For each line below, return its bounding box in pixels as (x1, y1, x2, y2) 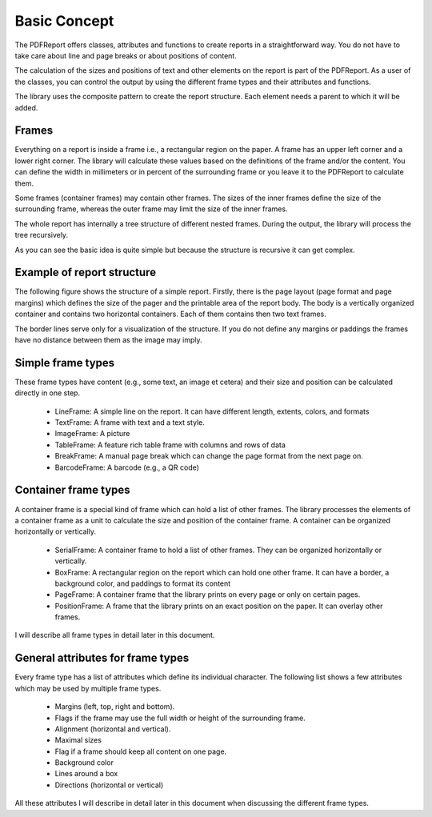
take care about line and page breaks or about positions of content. (14, 50, 238, 60)
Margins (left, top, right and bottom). (54, 702, 175, 711)
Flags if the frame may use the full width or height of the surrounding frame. (54, 713, 306, 723)
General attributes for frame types (14, 651, 190, 665)
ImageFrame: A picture (54, 429, 130, 439)
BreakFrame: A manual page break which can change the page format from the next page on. (54, 451, 363, 461)
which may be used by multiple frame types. (14, 683, 162, 693)
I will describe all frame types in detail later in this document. (14, 631, 215, 640)
